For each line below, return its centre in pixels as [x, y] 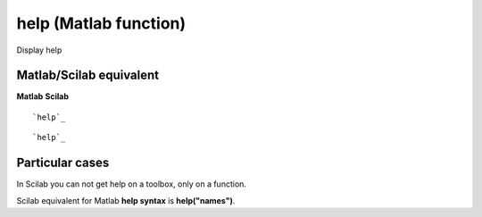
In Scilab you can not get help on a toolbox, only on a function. [132, 184]
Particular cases [63, 163]
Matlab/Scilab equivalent [88, 75]
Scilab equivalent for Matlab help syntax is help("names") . [126, 200]
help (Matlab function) [101, 23]
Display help [39, 50]
